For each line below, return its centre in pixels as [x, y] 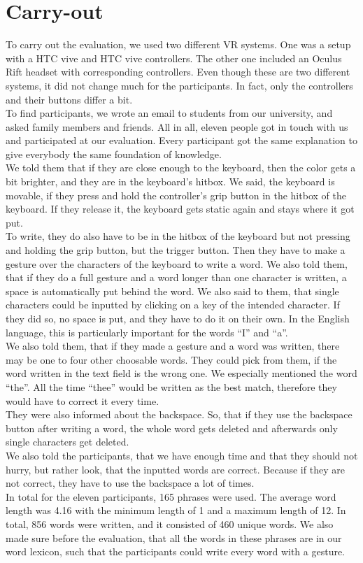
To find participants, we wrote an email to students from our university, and [169, 113]
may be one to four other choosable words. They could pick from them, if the [171, 359]
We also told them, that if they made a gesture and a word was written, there [173, 346]
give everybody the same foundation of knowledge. [114, 154]
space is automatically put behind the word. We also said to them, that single [172, 291]
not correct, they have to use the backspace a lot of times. [130, 483]
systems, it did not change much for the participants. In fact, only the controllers [179, 85]
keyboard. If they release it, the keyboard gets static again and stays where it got [180, 209]
